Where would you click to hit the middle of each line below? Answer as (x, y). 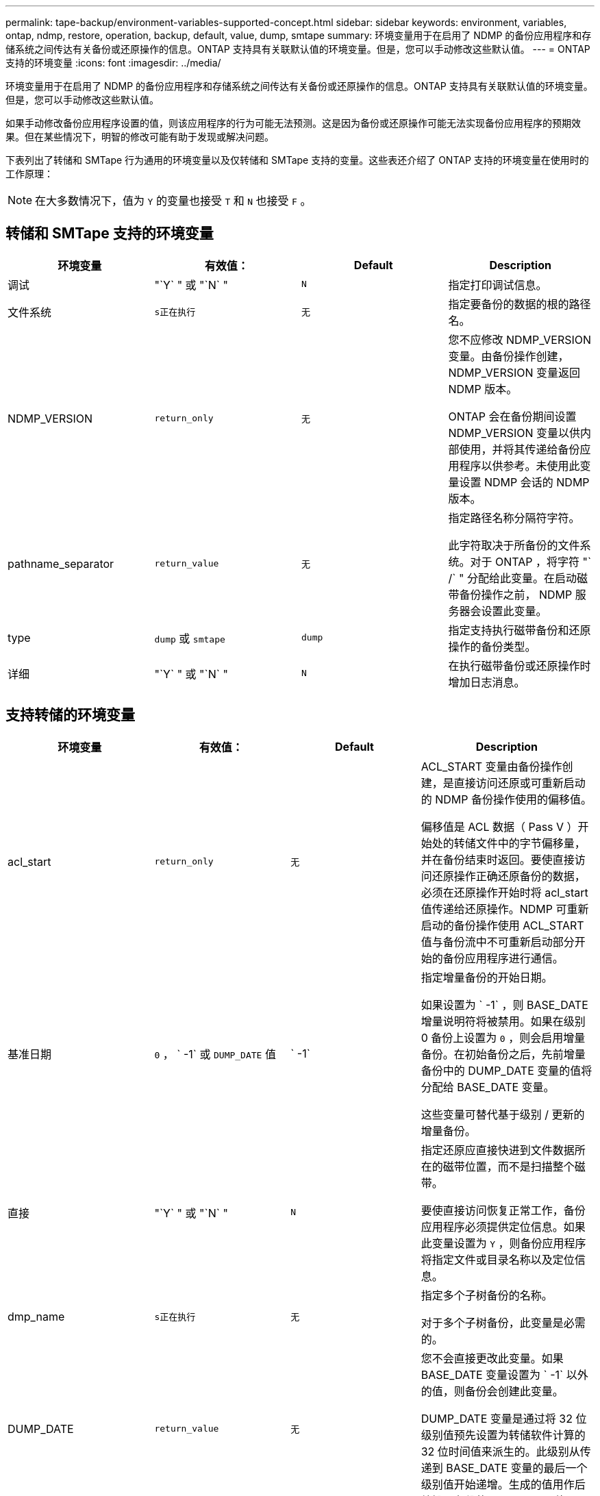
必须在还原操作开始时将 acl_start (504, 892)
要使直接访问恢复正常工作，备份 (503, 1210)
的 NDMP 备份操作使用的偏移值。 (506, 799)
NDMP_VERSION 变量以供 (514, 433)
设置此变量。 (514, 611)
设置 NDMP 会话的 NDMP (524, 482)
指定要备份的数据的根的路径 (520, 304)
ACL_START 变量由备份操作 (491, 766)
